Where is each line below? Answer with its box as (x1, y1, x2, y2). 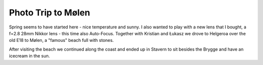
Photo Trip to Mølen (9, 7, 90, 18)
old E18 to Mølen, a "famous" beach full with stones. (9, 38, 114, 43)
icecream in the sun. (9, 53, 50, 59)
